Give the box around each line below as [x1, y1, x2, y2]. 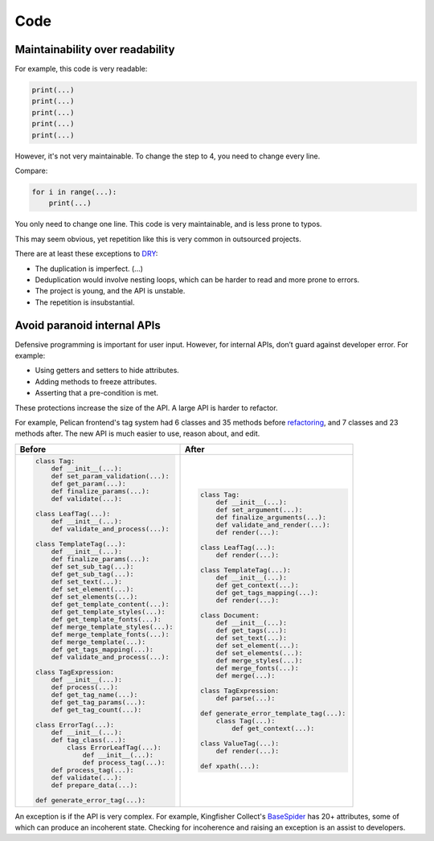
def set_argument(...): [215, 506, 303, 515]
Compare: [14, 166, 48, 175]
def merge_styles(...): [215, 656, 303, 665]
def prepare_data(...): [51, 781, 138, 790]
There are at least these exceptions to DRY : [14, 249, 158, 259]
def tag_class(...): [51, 736, 126, 744]
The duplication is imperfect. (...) [35, 264, 144, 273]
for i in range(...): [31, 187, 117, 196]
